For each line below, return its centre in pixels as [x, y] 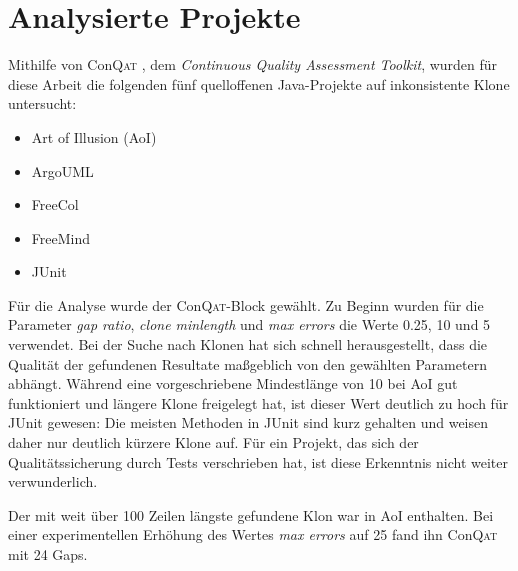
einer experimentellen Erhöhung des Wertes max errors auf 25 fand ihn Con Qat [253, 534]
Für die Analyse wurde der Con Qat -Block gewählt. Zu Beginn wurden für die [246, 304]
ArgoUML [62, 170]
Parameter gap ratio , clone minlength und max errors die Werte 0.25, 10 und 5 [249, 324]
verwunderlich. [53, 481]
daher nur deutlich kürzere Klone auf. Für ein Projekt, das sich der [213, 442]
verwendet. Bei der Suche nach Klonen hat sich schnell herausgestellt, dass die [248, 344]
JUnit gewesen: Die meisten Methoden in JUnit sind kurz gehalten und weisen [248, 422]
